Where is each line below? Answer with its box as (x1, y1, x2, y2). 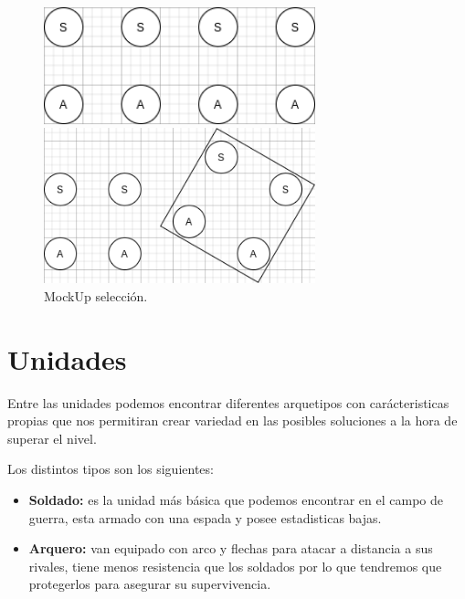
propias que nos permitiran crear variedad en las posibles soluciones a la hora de (7, 411, 458, 430)
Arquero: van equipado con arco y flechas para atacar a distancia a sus (28, 539, 433, 558)
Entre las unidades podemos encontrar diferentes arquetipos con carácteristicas (7, 393, 449, 412)
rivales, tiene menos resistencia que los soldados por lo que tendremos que (28, 556, 442, 575)
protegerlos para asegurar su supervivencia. (28, 574, 271, 594)
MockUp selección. (44, 286, 148, 305)
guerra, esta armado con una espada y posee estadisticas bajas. (28, 508, 382, 527)
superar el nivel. (7, 428, 97, 447)
